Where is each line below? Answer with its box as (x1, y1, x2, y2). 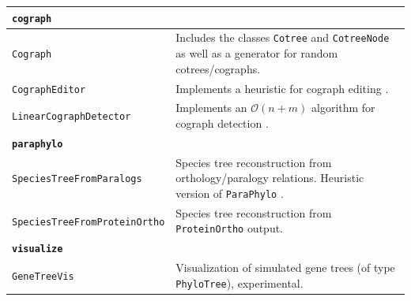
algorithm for (311, 99, 375, 116)
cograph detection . (175, 115, 269, 131)
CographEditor (12, 84, 86, 95)
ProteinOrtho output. (175, 220, 284, 236)
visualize (12, 243, 63, 255)
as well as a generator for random (175, 45, 338, 61)
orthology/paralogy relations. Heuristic (175, 169, 364, 186)
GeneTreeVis (12, 271, 74, 283)
